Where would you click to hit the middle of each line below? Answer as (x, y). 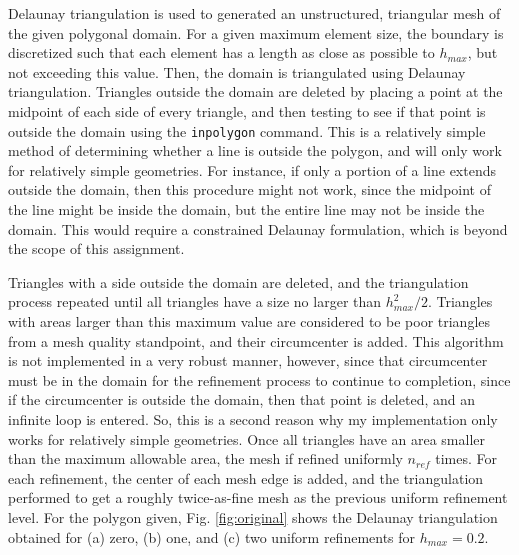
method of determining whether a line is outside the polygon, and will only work (255, 150)
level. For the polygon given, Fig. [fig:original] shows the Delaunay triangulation (253, 516)
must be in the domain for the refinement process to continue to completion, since (259, 379)
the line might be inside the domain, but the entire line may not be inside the (246, 209)
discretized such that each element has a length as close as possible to (221, 52)
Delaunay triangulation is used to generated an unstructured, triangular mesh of (254, 13)
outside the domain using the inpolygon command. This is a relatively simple (247, 130)
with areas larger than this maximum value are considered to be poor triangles (249, 320)
